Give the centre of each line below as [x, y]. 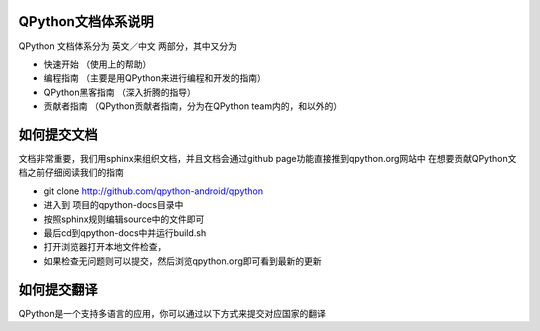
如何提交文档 [58, 134]
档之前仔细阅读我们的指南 [71, 172]
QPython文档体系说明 [86, 21]
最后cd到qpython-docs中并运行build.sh [125, 232]
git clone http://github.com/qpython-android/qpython [153, 191]
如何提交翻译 [58, 289]
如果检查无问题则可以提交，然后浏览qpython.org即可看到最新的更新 [182, 261]
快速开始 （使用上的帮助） [97, 64]
